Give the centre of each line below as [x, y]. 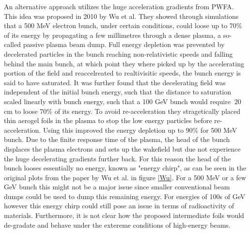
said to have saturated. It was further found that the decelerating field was [115, 82]
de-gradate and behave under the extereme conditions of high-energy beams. [117, 225]
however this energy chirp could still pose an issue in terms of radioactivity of [119, 206]
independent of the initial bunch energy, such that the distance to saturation [117, 92]
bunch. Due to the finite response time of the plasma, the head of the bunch [117, 139]
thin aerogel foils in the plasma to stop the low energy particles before [108, 120]
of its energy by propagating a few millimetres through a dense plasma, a [113, 35]
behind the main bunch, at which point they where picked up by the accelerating [124, 63]
